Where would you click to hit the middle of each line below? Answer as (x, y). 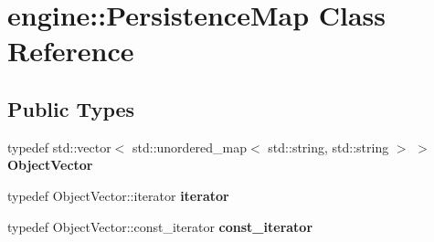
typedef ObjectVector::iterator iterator (118, 195)
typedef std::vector (59, 147)
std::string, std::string (328, 147)
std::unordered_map (190, 147)
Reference (71, 51)
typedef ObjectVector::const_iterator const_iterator (160, 226)
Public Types (71, 108)
